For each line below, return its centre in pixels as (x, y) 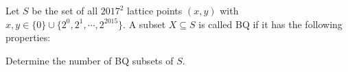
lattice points (155, 10)
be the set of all (65, 10)
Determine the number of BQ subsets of (90, 60)
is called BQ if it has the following (270, 24)
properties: (28, 37)
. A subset (144, 24)
